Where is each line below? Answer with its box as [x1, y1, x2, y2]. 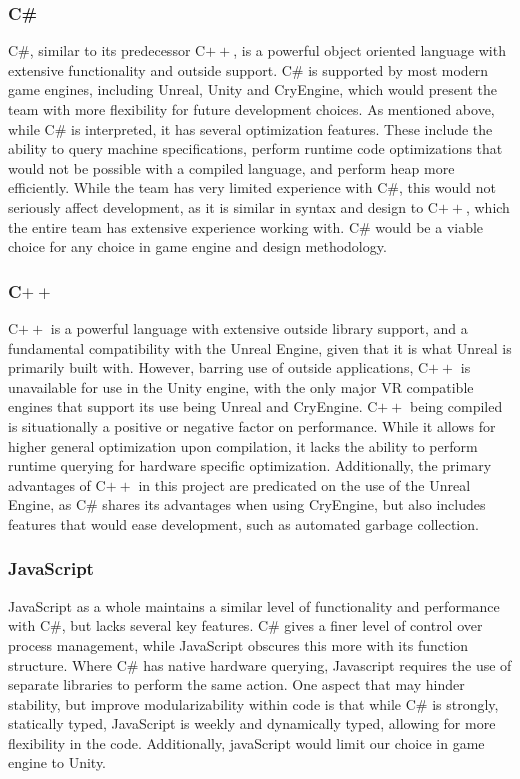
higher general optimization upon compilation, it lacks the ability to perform [8, 435, 478, 456]
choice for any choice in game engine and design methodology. [8, 236, 387, 257]
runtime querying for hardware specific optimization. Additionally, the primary [8, 455, 492, 476]
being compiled [410, 396, 503, 417]
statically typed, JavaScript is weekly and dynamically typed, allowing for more [8, 713, 496, 734]
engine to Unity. [8, 752, 107, 773]
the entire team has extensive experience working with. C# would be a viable [8, 216, 484, 237]
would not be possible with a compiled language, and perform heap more [8, 157, 455, 178]
